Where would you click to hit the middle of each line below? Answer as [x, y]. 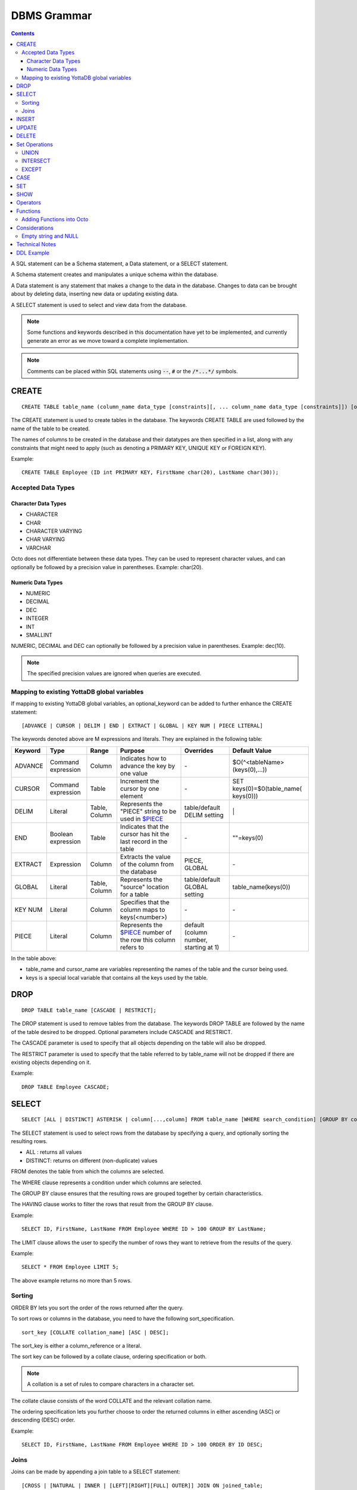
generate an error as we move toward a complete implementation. [108, 340]
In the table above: [34, 958]
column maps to [143, 909]
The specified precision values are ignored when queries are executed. [114, 673]
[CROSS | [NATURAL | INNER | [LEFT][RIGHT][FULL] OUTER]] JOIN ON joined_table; [143, 1485]
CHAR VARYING [46, 539]
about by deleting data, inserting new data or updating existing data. [95, 294]
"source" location [145, 887]
